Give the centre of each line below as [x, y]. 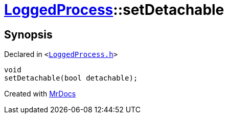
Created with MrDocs [40, 94]
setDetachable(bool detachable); [71, 78]
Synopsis [28, 34]
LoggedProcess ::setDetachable [114, 10]
